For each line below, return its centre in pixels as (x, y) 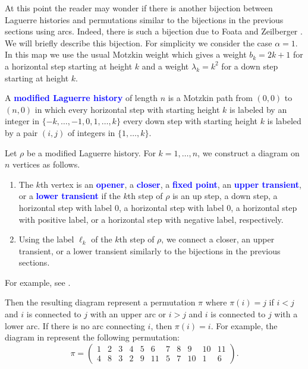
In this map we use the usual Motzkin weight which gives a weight (126, 54)
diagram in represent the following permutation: (92, 337)
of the (102, 239)
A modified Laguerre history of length (81, 98)
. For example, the (244, 325)
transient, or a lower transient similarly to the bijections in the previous (150, 250)
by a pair (21, 132)
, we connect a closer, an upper (218, 239)
